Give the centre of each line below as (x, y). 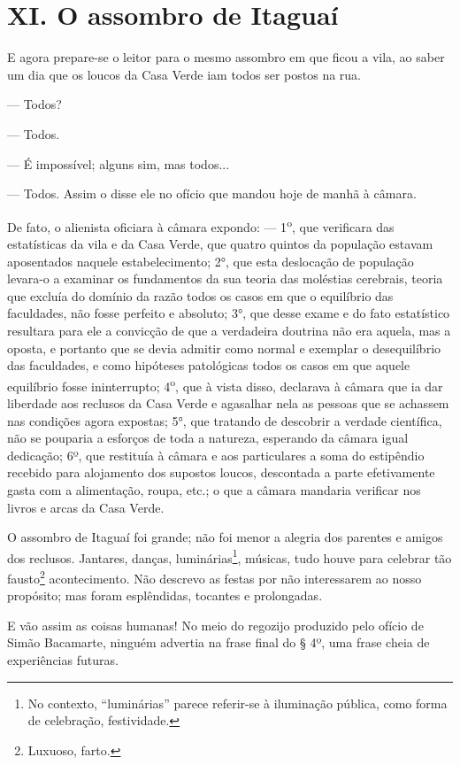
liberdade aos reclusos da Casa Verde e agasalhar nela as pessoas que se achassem (228, 402)
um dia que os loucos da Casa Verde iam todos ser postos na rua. (184, 74)
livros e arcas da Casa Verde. (86, 507)
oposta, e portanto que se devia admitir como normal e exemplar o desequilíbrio (224, 348)
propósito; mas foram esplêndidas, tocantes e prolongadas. (165, 595)
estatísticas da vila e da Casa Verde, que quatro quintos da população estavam (220, 243)
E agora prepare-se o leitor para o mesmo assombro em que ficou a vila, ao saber (226, 57)
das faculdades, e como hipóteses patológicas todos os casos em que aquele (209, 365)
